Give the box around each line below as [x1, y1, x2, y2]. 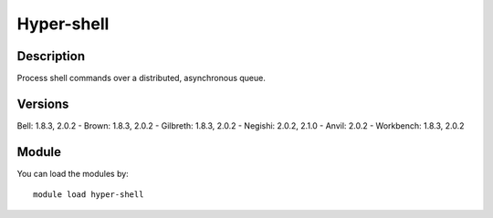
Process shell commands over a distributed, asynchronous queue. [16, 73, 267, 84]
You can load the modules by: [16, 168, 130, 179]
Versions [16, 96, 69, 111]
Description [16, 48, 86, 64]
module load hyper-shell [33, 190, 144, 200]
